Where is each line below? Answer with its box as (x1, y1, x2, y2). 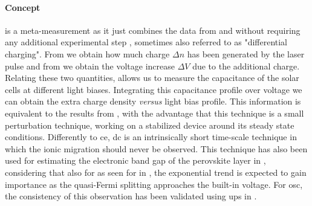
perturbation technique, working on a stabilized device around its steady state (5, 118, 294, 131)
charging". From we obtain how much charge (5, 47, 170, 60)
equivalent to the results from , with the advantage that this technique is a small (5, 106, 304, 119)
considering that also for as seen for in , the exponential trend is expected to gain (5, 166, 307, 178)
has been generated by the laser (187, 47, 305, 60)
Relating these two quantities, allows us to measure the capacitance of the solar (5, 71, 299, 84)
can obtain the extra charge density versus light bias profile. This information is (5, 95, 301, 108)
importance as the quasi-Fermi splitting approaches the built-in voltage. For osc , (5, 178, 303, 190)
